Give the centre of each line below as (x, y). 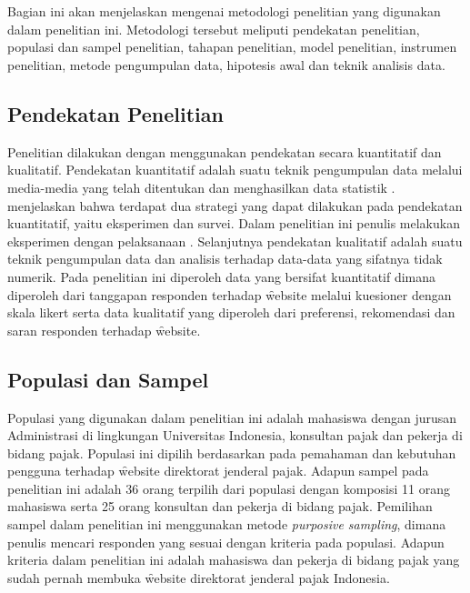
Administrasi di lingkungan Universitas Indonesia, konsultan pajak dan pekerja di (235, 435)
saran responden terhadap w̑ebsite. (104, 330)
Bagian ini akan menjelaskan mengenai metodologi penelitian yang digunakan (224, 11)
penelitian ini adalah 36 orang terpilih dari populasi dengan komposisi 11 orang (229, 488)
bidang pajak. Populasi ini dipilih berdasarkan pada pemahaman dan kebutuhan (232, 452)
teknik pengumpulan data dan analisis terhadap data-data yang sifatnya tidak (225, 259)
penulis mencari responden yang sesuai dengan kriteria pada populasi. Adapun (226, 542)
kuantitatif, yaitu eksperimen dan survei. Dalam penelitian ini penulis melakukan (234, 223)
